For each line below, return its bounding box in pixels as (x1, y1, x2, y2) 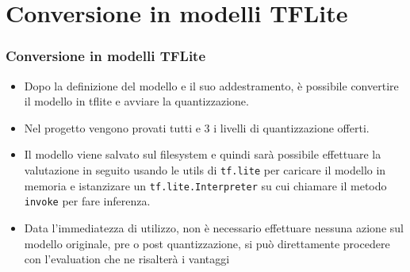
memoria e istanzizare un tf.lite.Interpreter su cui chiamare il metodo (24, 177, 387, 193)
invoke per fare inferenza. (24, 193, 151, 209)
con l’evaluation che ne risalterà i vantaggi (24, 251, 230, 267)
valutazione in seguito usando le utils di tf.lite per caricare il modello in (24, 161, 386, 178)
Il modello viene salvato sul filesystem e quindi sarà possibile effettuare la (24, 146, 381, 163)
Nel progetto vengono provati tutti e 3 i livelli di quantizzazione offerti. (24, 119, 370, 136)
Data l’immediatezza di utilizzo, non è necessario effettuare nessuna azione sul (24, 219, 404, 236)
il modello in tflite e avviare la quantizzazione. (24, 93, 249, 109)
